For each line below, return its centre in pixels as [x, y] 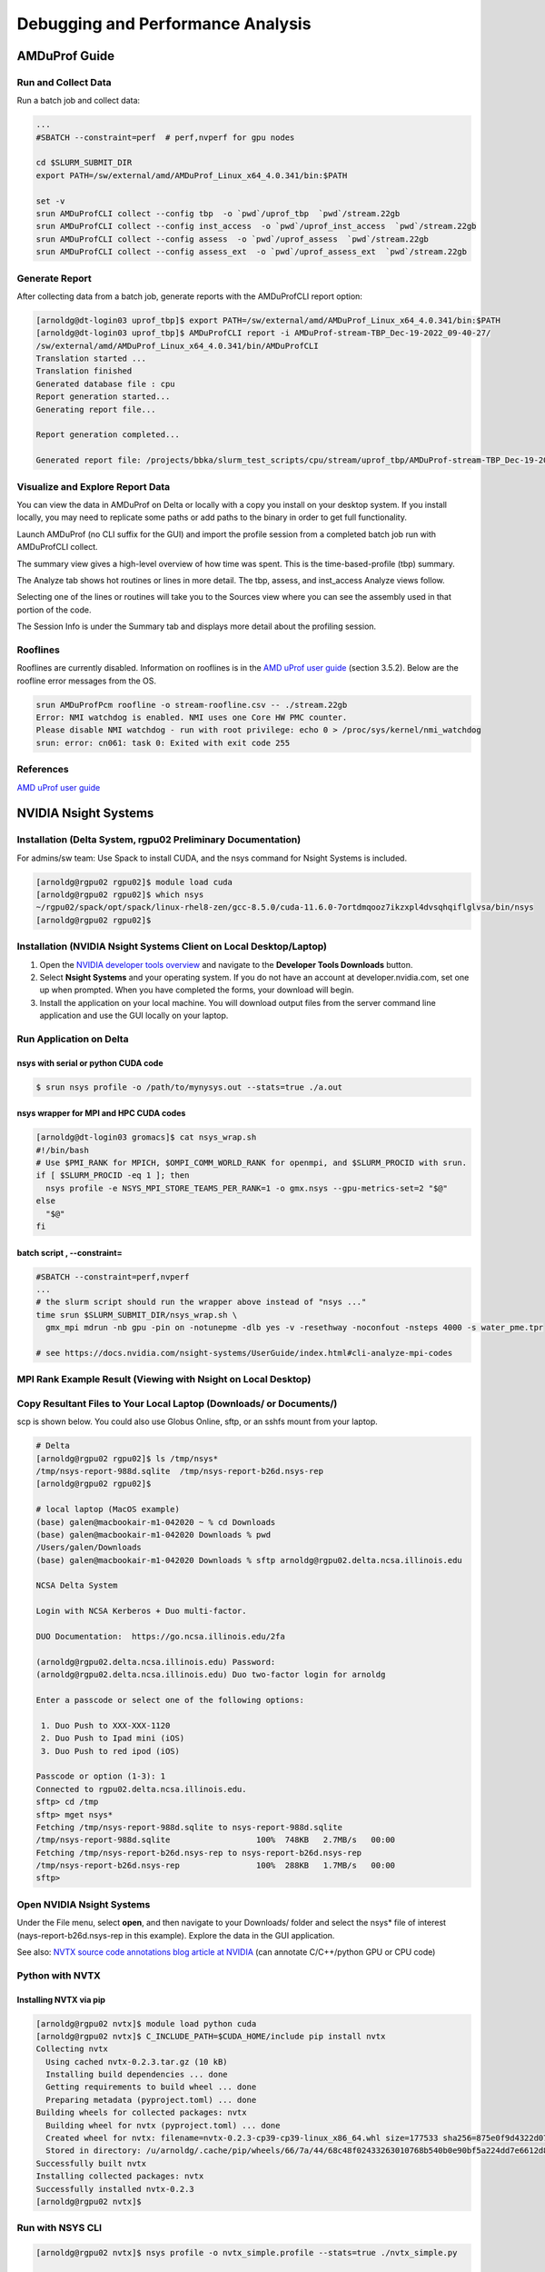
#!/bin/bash [63, 1150]
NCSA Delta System [77, 1585]
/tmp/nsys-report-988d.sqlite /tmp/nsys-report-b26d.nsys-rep [180, 1471]
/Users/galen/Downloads [89, 1548]
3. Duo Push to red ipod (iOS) [111, 1751]
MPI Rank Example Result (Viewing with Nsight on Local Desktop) [164, 1380]
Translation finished [84, 371]
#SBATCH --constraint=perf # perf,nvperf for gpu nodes [165, 137]
